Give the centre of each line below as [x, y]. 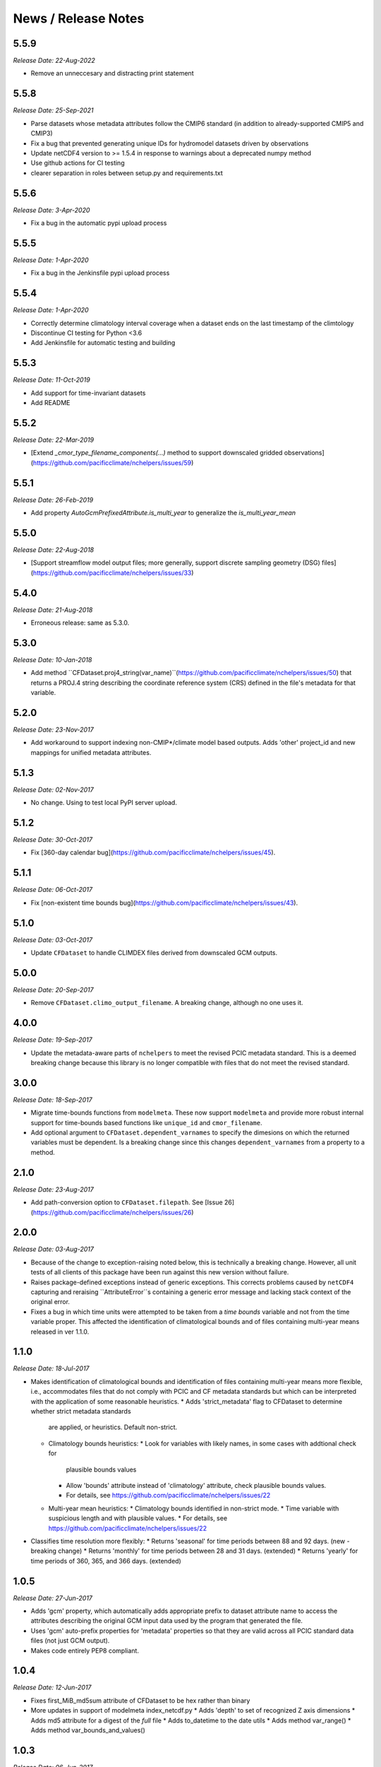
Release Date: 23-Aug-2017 [54, 1189]
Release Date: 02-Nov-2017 [54, 789]
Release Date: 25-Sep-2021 [53, 110]
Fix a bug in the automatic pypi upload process [99, 223]
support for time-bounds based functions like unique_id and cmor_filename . [146, 1122]
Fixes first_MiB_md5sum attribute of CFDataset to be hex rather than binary [140, 1701]
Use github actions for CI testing [78, 163]
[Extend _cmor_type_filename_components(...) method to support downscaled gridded [157, 453]
